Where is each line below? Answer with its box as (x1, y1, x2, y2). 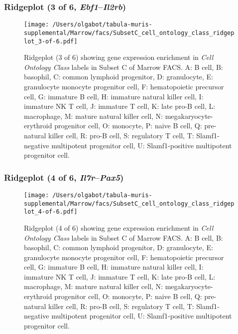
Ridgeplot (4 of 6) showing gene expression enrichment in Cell (24, 222, 214, 233)
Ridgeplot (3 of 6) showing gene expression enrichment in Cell (24, 52, 214, 62)
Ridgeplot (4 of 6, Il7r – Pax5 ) (4, 171, 124, 183)
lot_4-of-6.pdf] (24, 208, 78, 216)
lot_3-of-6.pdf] (24, 37, 78, 45)
